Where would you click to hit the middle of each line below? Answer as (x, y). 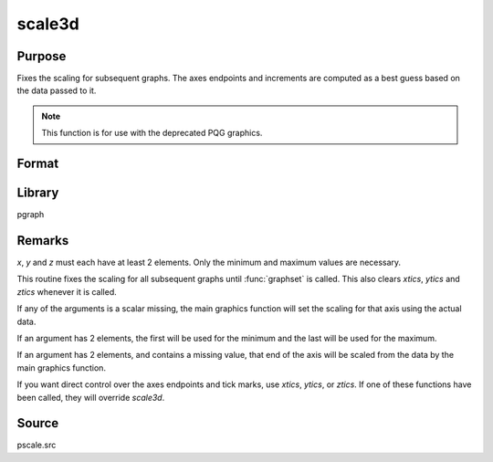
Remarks (43, 241)
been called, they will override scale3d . (91, 397)
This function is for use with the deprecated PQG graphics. (152, 133)
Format (38, 164)
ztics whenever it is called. (67, 291)
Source (38, 423)
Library (38, 193)
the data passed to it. (57, 90)
